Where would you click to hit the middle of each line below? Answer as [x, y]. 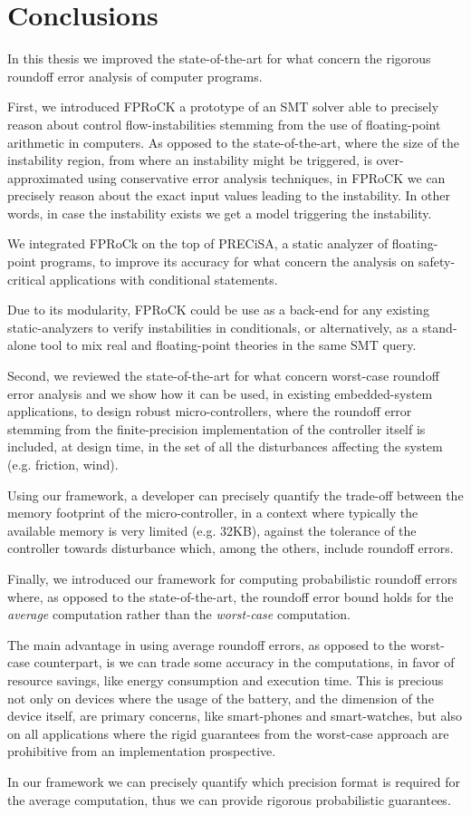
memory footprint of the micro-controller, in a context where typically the [213, 513]
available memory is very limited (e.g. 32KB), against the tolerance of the [212, 530]
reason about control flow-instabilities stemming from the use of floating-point [224, 124]
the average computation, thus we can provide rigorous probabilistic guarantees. [229, 799]
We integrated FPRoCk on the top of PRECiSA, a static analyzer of [198, 243]
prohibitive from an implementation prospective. [142, 751]
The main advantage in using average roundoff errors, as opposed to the [207, 644]
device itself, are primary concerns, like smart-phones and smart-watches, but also [235, 716]
